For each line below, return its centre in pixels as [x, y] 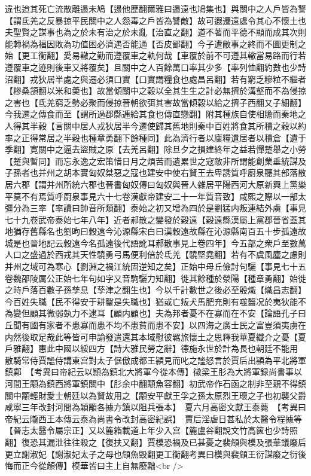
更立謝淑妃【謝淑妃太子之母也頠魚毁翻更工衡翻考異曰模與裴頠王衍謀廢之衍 [151, 454]
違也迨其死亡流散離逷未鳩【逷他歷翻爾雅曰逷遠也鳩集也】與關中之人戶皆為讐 [155, 8]
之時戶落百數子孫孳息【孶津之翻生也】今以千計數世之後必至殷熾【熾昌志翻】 [155, 290]
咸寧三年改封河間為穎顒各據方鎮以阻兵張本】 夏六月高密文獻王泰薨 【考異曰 [155, 407]
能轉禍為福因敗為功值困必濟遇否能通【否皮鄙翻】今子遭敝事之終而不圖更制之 [155, 43]
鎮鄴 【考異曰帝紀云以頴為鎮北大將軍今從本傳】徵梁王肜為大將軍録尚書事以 [153, 372]
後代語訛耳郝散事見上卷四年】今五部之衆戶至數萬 [210, 242]
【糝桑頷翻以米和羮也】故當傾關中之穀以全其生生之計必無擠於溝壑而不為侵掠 [155, 91]
